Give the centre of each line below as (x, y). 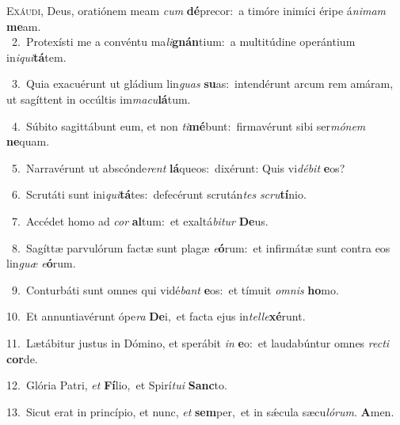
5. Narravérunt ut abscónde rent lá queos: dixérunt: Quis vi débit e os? (178, 167)
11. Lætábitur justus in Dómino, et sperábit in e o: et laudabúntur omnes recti (198, 342)
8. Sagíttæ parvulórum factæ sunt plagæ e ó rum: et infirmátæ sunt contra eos (201, 247)
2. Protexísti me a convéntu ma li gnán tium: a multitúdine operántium (183, 42)
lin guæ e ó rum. (41, 263)
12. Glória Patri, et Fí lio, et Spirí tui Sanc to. (117, 385)
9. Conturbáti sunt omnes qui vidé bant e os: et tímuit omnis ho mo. (175, 289)
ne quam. (28, 141)
